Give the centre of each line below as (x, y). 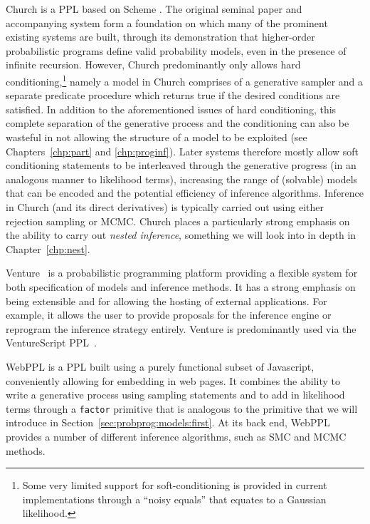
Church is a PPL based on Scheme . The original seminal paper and (154, 9)
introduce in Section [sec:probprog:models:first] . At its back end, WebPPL (168, 422)
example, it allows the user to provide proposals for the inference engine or (169, 315)
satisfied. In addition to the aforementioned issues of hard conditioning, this (171, 109)
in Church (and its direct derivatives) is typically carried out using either (165, 206)
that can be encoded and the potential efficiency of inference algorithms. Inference (185, 193)
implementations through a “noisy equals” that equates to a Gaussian (174, 499)
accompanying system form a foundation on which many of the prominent (167, 22)
